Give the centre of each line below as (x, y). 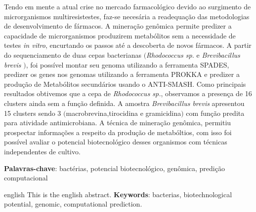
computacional (26, 178)
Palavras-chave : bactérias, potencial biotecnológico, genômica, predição (114, 168)
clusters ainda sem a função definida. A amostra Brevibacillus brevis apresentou (124, 103)
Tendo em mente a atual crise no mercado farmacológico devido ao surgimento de (128, 6)
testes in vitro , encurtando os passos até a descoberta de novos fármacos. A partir (128, 45)
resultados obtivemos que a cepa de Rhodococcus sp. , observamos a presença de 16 (128, 93)
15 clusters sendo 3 (33, 113)
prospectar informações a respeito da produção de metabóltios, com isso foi (118, 132)
